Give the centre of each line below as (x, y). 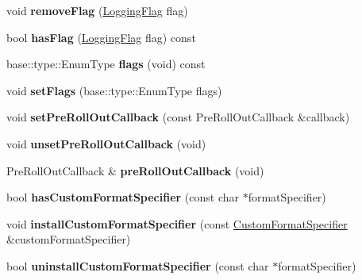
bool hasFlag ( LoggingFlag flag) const (101, 37)
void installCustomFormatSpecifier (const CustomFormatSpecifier (177, 223)
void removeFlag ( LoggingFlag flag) (97, 10)
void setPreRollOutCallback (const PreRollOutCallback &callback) (178, 117)
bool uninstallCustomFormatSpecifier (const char (138, 265)
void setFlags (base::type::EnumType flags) (114, 90)
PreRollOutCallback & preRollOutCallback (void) (135, 170)
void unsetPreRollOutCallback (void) (106, 143)
